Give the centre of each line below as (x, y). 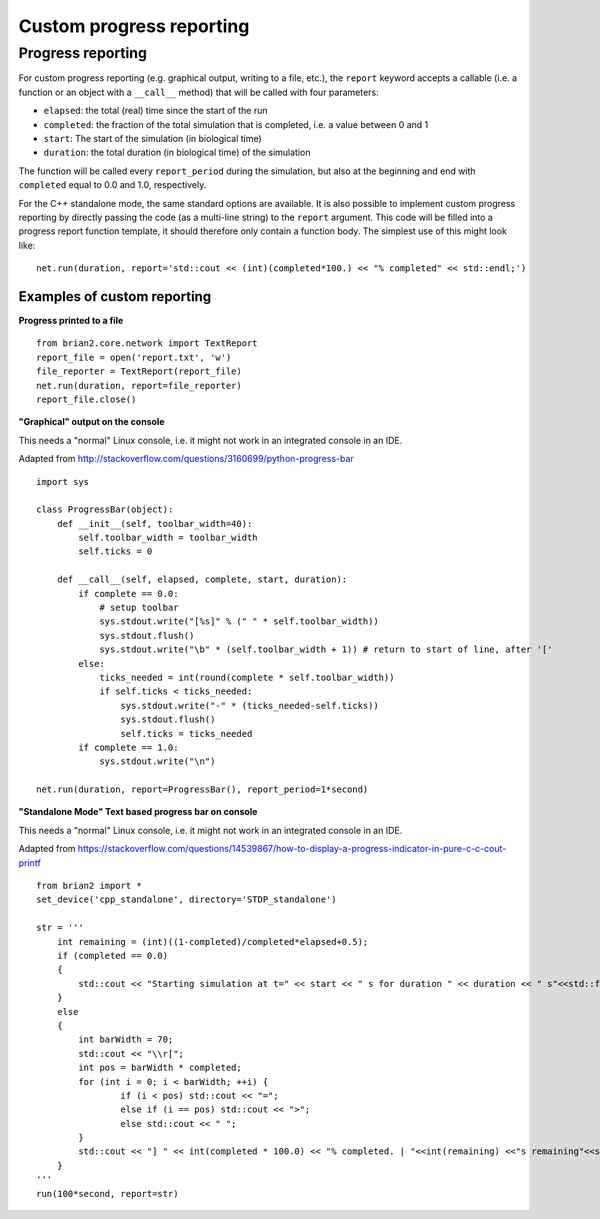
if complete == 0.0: (128, 593)
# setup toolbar (139, 608)
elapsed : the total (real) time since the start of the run (155, 111)
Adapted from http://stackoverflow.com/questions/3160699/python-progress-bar (186, 459)
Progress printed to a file (71, 320)
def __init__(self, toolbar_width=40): (154, 523)
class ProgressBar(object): (105, 509)
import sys (63, 481)
